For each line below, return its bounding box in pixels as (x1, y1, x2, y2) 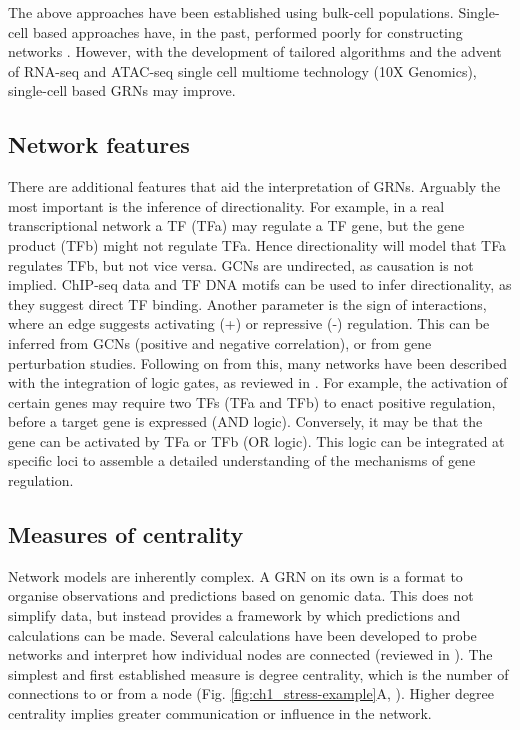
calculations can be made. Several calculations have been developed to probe (8, 624, 477, 645)
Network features (8, 129, 190, 160)
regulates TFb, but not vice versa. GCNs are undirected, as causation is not (8, 254, 474, 275)
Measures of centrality (8, 519, 244, 550)
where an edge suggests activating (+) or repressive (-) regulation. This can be (8, 313, 490, 334)
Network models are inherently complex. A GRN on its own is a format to (8, 565, 463, 586)
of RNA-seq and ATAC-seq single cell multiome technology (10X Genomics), (8, 60, 477, 81)
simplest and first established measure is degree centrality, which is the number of (8, 663, 509, 684)
